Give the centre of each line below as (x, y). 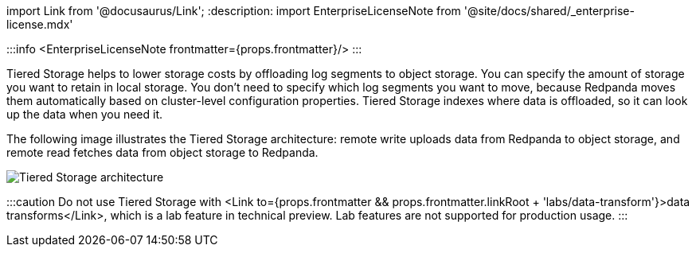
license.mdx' (40, 24)
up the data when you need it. (85, 114)
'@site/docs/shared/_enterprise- (549, 11)
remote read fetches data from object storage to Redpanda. (162, 152)
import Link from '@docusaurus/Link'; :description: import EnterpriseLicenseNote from (234, 11)
